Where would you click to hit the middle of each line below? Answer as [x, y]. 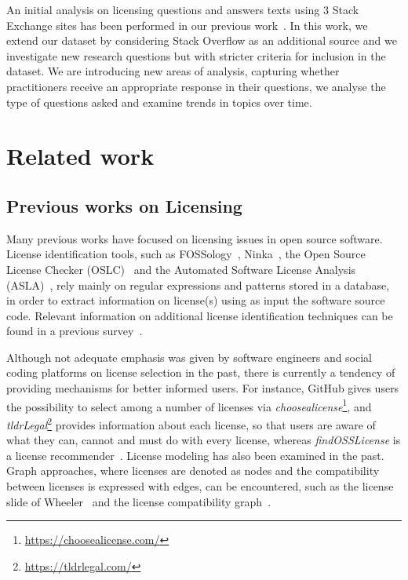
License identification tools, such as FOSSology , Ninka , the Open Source [186, 254]
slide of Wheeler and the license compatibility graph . [139, 501]
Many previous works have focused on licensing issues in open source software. [195, 238]
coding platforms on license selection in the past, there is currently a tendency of [201, 372]
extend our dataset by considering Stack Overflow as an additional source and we [202, 40]
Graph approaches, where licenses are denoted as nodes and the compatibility [193, 471]
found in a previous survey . [75, 331]
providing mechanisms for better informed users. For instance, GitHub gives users [203, 388]
